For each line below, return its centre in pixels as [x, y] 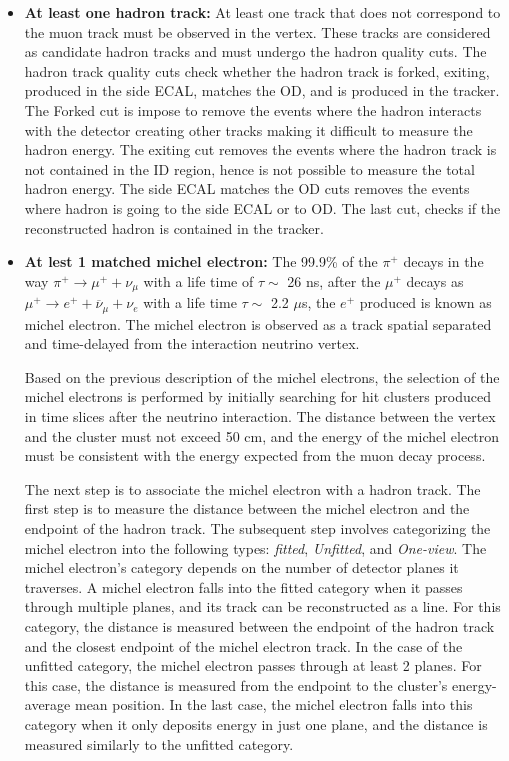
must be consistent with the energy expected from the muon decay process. [255, 455]
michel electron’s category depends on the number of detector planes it [241, 567]
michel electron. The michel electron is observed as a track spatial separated [258, 323]
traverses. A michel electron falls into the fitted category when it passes [243, 586]
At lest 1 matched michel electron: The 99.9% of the [201, 261]
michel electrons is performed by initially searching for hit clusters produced [257, 396]
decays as [435, 280]
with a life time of [198, 280]
